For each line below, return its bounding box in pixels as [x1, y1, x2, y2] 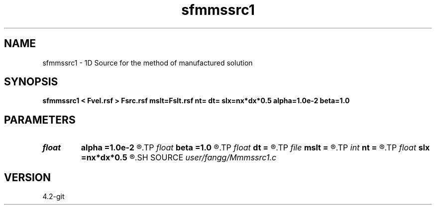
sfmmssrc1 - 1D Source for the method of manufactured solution [42, 58, 253, 67]
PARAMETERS [4, 113, 76, 126]
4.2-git [42, 192, 65, 201]
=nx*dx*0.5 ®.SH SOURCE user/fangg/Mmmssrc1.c [81, 152, 277, 163]
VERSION [4, 171, 51, 184]
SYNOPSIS [4, 75, 58, 88]
